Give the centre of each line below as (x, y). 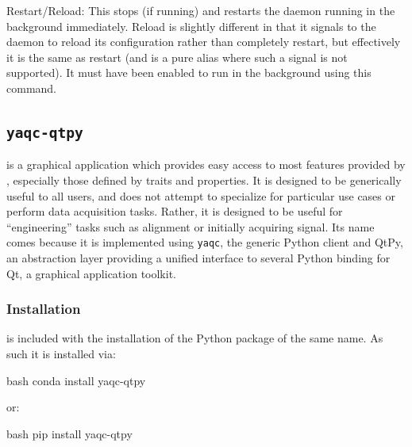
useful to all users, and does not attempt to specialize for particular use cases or (201, 195)
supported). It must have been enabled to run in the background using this (189, 73)
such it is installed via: (61, 353)
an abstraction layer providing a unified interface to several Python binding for (198, 257)
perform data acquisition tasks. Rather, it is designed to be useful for (175, 211)
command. (31, 88)
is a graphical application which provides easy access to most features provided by (206, 164)
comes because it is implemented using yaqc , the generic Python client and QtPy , (205, 242)
